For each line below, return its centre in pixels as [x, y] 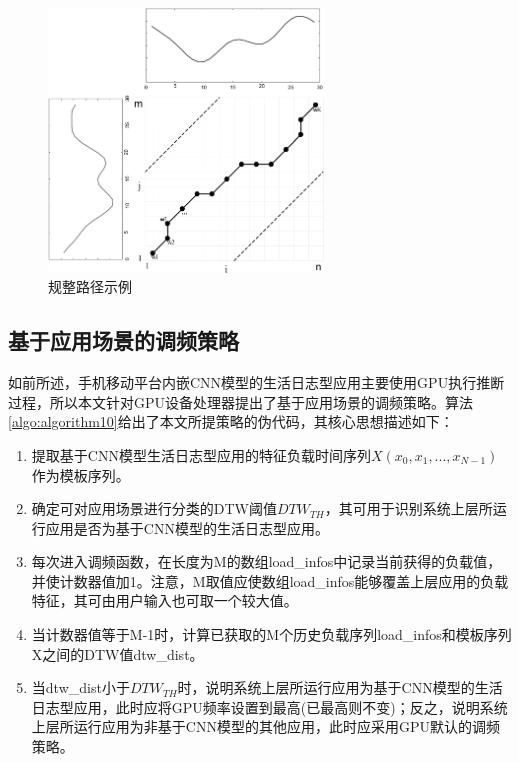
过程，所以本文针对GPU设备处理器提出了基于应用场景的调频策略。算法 [241, 401]
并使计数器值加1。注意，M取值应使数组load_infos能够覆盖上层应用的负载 [270, 580]
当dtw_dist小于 [80, 687]
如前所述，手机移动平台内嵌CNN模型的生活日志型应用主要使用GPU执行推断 [256, 382]
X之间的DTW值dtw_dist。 [117, 653]
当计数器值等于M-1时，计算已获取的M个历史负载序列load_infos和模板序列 [271, 634]
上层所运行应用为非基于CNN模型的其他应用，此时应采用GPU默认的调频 [265, 726]
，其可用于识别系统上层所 [408, 508]
